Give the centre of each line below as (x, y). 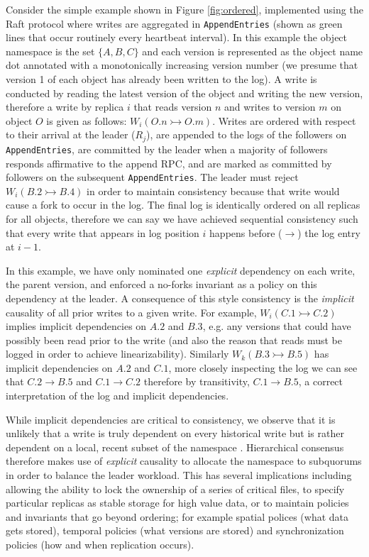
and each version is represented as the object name (253, 51)
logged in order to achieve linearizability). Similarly (117, 354)
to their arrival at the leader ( (71, 134)
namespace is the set (50, 51)
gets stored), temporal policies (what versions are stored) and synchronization (175, 530)
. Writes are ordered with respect (284, 120)
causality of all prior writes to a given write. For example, (131, 312)
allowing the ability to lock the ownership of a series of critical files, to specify (175, 489)
